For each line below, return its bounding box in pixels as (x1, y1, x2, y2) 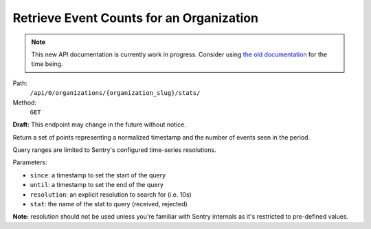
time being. (31, 60, 63, 68)
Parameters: (12, 158, 47, 166)
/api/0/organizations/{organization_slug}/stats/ (30, 89, 201, 97)
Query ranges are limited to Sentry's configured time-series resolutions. (12, 146, 216, 154)
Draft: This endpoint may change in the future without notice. (12, 120, 187, 129)
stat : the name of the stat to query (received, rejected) (30, 200, 188, 208)
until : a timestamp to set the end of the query (30, 181, 164, 189)
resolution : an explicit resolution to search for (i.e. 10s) (30, 190, 192, 199)
